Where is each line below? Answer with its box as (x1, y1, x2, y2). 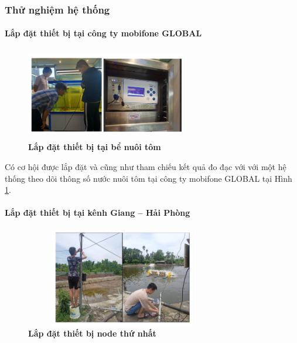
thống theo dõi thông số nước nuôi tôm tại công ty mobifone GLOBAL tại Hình (5, 172, 292, 184)
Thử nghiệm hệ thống (5, 2, 110, 16)
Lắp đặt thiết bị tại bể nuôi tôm (28, 141, 161, 153)
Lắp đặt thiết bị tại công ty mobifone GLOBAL (5, 27, 202, 39)
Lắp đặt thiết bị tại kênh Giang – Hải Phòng (5, 206, 190, 219)
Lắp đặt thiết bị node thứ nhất (28, 327, 156, 339)
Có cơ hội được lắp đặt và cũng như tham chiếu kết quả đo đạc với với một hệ (5, 161, 286, 172)
